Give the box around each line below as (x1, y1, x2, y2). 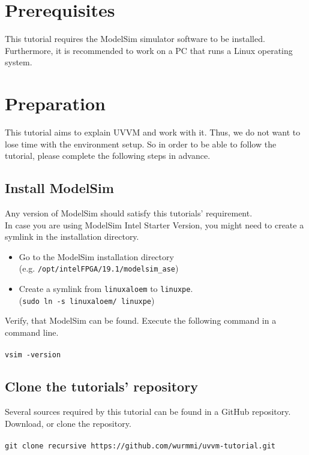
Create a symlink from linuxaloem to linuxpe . (19, 282, 193, 295)
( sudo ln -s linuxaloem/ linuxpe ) (19, 294, 155, 306)
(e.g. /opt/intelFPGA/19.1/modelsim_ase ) (19, 262, 179, 275)
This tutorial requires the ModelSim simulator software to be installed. (5, 32, 265, 45)
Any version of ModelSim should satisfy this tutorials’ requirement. (5, 207, 253, 219)
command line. (5, 326, 59, 338)
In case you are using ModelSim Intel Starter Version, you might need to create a (5, 218, 304, 231)
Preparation (5, 91, 106, 116)
